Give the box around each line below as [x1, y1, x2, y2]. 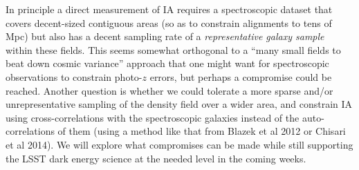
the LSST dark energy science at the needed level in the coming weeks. [6, 151, 306, 165]
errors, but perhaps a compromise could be [149, 69, 332, 84]
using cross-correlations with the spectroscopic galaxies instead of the [6, 110, 300, 124]
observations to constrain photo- [6, 69, 142, 84]
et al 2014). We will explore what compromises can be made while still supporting [6, 137, 353, 151]
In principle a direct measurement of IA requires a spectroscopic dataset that [6, 2, 333, 16]
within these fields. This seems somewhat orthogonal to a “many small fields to [6, 42, 341, 57]
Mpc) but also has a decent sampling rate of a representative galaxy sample [6, 29, 324, 44]
